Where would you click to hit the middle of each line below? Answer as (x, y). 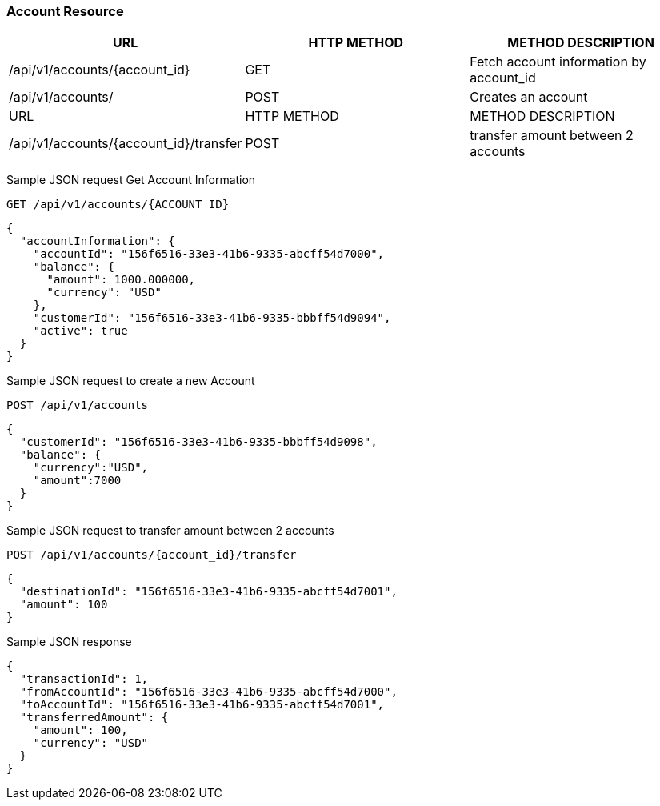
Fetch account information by (558, 62)
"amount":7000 (77, 481)
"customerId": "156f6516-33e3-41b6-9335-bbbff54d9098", (198, 442)
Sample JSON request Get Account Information (131, 180)
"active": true (80, 331)
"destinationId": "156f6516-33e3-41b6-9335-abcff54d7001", (208, 592)
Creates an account (529, 97)
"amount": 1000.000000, (121, 280)
